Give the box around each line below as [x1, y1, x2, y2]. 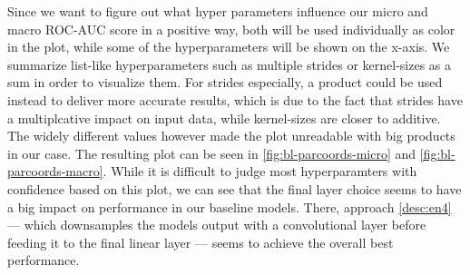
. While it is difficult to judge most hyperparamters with [103, 162, 417, 181]
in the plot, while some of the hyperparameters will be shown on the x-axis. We [7, 37, 450, 56]
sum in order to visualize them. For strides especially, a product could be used [7, 73, 443, 92]
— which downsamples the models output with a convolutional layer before [7, 215, 426, 234]
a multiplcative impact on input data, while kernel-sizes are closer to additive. [7, 108, 441, 127]
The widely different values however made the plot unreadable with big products [7, 126, 455, 145]
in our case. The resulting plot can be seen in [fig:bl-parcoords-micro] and [7, 143, 416, 162]
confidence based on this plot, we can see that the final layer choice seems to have [7, 179, 462, 198]
